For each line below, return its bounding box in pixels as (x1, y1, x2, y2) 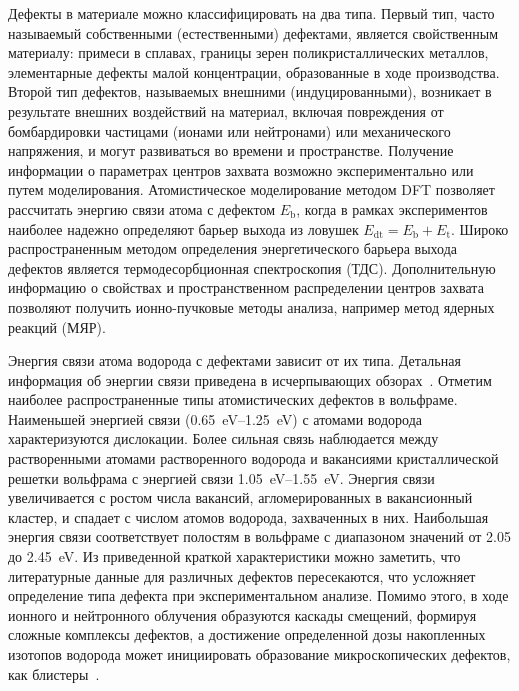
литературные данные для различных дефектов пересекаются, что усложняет (8, 565, 476, 586)
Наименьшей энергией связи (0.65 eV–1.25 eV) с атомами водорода (8, 408, 422, 429)
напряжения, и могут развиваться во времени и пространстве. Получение (8, 140, 454, 161)
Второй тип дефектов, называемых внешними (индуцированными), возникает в (8, 81, 492, 102)
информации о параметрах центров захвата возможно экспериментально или (8, 159, 474, 180)
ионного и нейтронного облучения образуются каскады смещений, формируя (8, 604, 477, 625)
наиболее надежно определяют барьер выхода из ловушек (8, 218, 359, 239)
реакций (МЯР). (8, 316, 106, 337)
